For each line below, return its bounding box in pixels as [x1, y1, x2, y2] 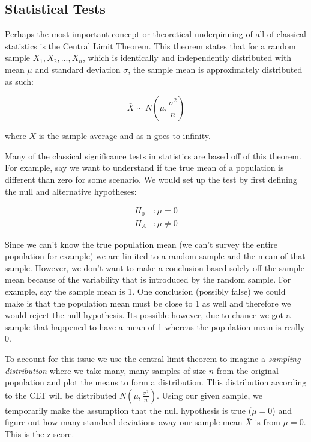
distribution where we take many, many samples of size [5, 364, 207, 376]
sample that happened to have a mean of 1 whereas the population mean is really [5, 320, 305, 333]
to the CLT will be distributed [5, 388, 117, 401]
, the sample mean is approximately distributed [128, 63, 303, 75]
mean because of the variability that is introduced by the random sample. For [5, 273, 291, 286]
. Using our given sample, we [156, 388, 262, 401]
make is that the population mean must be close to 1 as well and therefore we [5, 296, 291, 309]
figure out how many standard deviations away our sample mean [5, 416, 243, 428]
